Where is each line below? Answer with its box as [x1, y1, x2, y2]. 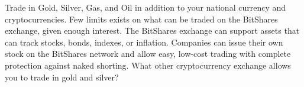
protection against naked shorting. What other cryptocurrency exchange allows [5, 59, 291, 71]
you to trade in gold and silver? [5, 70, 119, 83]
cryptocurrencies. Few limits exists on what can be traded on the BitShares [5, 12, 278, 25]
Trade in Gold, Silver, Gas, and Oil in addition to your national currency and [5, 1, 286, 13]
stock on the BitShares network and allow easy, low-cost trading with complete [5, 47, 291, 60]
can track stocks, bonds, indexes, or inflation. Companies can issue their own [5, 36, 283, 48]
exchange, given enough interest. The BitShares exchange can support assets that [5, 24, 300, 37]
